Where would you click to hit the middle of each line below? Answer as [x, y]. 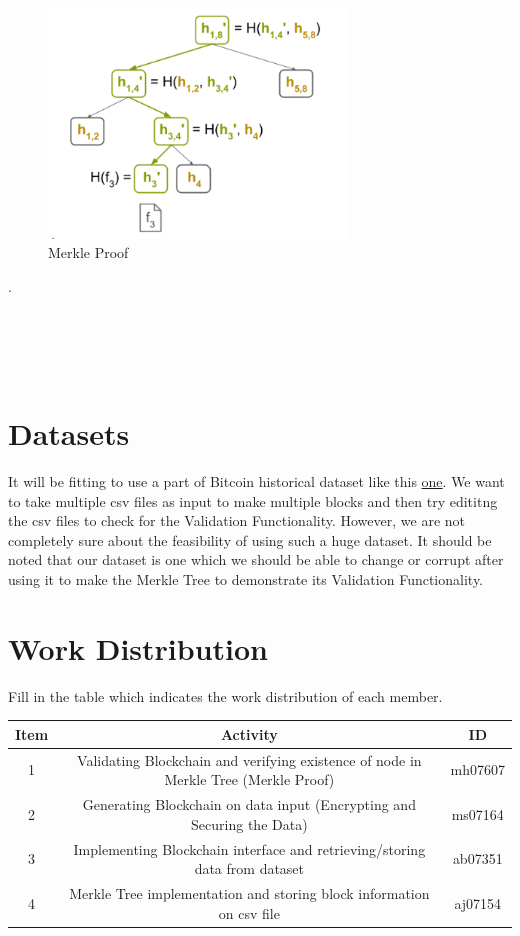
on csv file [249, 912]
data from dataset [249, 868]
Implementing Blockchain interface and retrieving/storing [249, 848]
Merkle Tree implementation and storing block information [249, 892]
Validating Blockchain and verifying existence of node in [249, 759]
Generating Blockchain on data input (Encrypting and [249, 804]
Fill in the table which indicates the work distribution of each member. [225, 695]
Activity [249, 733]
